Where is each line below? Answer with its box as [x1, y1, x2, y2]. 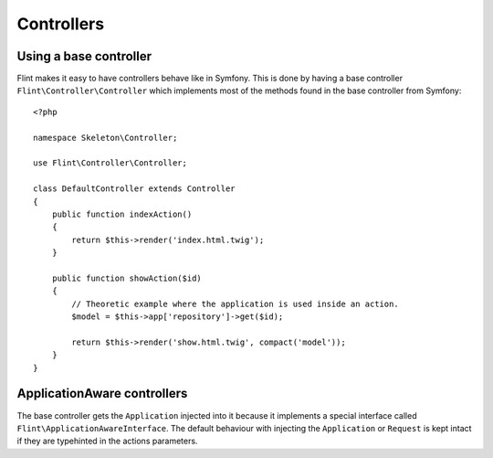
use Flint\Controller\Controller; [33, 158, 187, 168]
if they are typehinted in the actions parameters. [16, 435, 198, 447]
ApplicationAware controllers [16, 386, 188, 401]
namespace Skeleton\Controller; [33, 133, 178, 143]
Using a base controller [16, 48, 152, 64]
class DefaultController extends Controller [33, 184, 236, 194]
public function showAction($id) [51, 272, 203, 283]
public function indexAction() [51, 208, 193, 219]
